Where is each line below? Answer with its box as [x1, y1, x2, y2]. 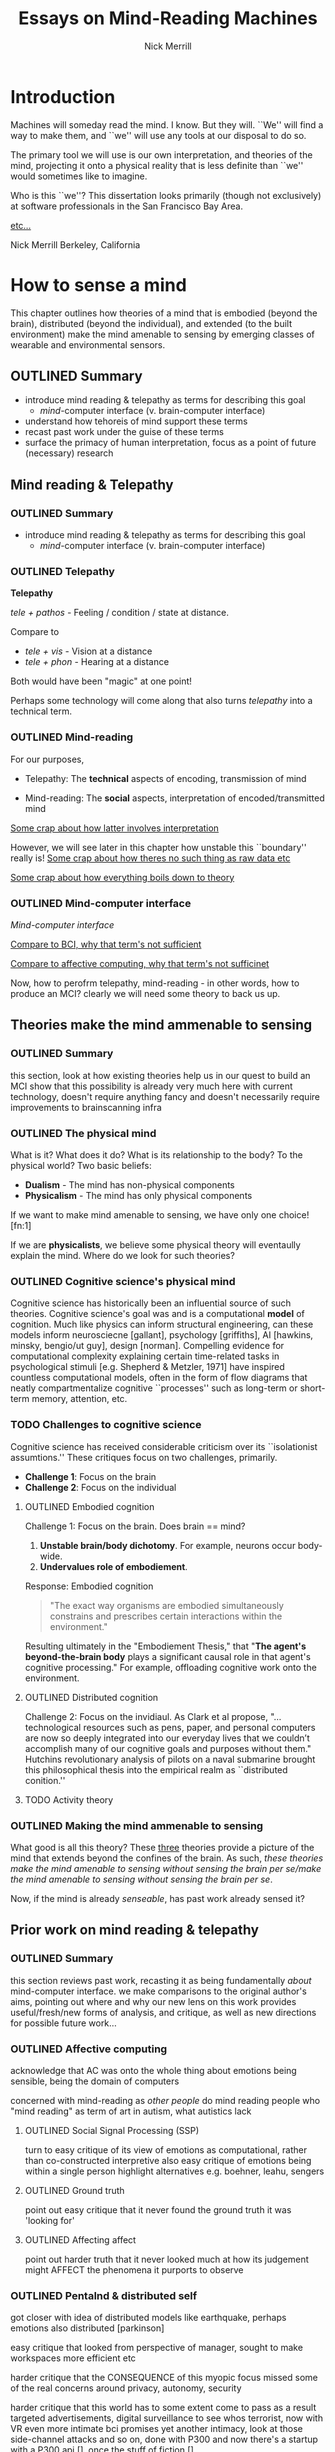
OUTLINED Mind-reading [10, 730, 134, 744]
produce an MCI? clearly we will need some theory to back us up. [10, 988, 281, 1000]
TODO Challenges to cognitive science [10, 1418, 202, 1432]
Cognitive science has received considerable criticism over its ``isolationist [10, 1440, 318, 1452]
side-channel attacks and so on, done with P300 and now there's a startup [10, 2433, 318, 2446]
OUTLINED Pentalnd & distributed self [10, 2288, 198, 2302]
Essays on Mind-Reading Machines [18, 7, 318, 30]
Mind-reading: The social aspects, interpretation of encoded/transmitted [24, 792, 325, 804]
